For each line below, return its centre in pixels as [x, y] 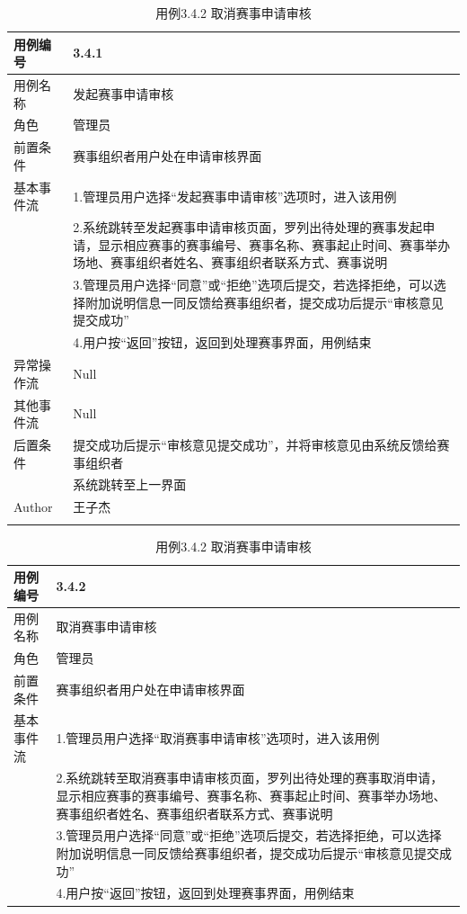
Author [33, 507]
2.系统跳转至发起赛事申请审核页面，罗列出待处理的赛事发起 [248, 227]
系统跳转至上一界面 [130, 484]
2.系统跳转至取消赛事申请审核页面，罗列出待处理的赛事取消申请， [250, 778]
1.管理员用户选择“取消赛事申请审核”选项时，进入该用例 [218, 737]
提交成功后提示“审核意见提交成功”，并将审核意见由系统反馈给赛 [261, 444]
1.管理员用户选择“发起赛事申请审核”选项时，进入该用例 [235, 196]
